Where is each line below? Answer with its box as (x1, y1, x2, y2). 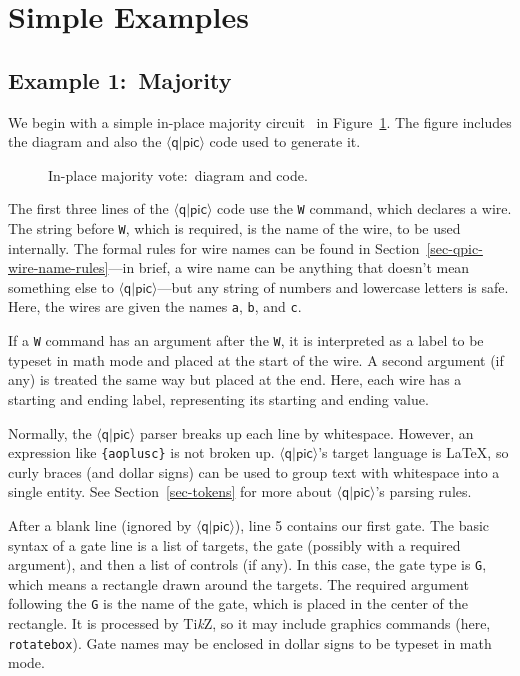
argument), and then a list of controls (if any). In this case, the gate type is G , (8, 554, 487, 575)
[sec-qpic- (426, 237, 483, 258)
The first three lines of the (8, 198, 169, 219)
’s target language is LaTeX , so (318, 442, 509, 463)
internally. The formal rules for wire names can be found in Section (8, 237, 420, 258)
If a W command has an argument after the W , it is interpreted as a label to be (8, 330, 484, 351)
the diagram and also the (8, 131, 162, 152)
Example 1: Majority (8, 64, 232, 95)
